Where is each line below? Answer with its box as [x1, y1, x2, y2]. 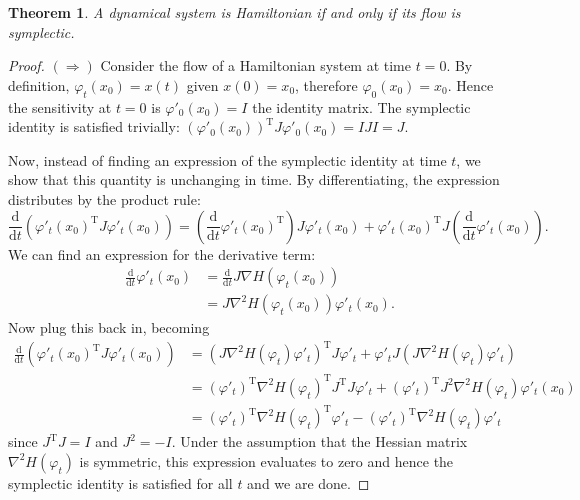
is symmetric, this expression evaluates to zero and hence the [79, 450, 454, 471]
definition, [8, 74, 70, 95]
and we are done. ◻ [247, 472, 370, 493]
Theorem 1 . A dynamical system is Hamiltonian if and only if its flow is [8, 2, 461, 22]
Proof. [8, 55, 45, 76]
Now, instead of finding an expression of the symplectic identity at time [8, 149, 447, 170]
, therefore [295, 74, 358, 95]
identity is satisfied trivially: [8, 116, 180, 137]
